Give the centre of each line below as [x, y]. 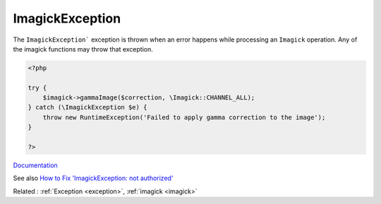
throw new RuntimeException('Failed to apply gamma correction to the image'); [184, 117]
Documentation [35, 165]
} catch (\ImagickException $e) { [87, 107]
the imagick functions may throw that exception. [83, 49]
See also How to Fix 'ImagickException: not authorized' [93, 178]
